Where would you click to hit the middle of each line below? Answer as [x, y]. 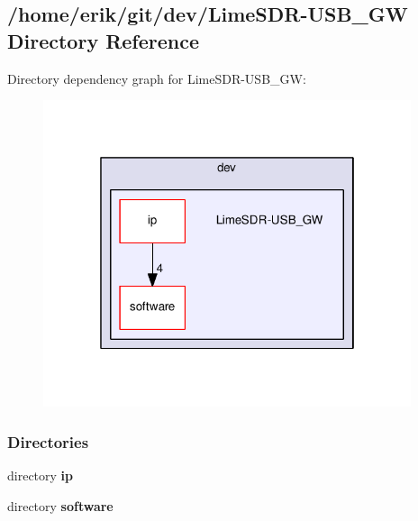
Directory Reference [104, 40]
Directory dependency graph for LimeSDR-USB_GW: [157, 78]
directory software [60, 505]
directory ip [41, 475]
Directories [48, 441]
